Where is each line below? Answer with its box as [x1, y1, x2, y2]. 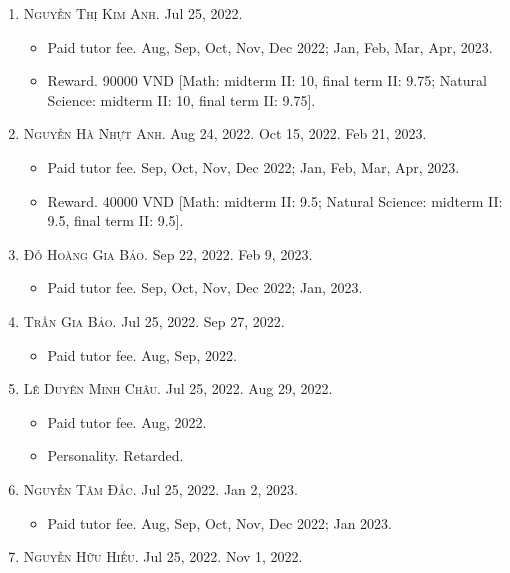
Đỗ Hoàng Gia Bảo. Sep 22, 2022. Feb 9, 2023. [23, 243, 313, 264]
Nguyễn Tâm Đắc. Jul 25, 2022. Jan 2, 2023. [23, 478, 298, 499]
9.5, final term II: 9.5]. [47, 210, 184, 231]
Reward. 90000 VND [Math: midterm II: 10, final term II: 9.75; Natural [47, 70, 487, 91]
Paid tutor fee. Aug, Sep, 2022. [47, 344, 237, 365]
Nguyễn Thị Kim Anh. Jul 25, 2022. [23, 3, 243, 23]
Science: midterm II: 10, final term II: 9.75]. [47, 89, 316, 110]
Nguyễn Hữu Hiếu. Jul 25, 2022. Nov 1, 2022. [23, 546, 303, 567]
